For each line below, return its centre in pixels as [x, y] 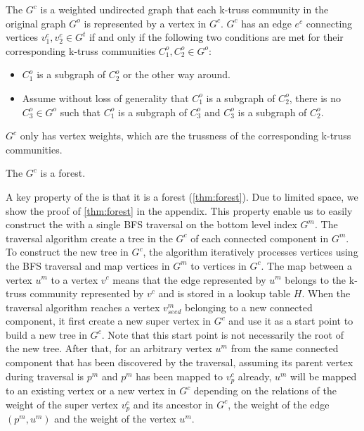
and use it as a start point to [291, 321]
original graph [36, 23]
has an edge [266, 23]
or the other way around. [177, 74]
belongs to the [316, 279]
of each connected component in [260, 238]
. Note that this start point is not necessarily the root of [222, 334]
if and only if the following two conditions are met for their [216, 37]
